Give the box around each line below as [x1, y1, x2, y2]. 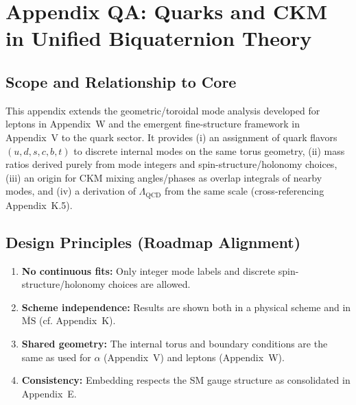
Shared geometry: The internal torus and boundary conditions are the [21, 336, 328, 350]
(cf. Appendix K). [39, 313, 116, 328]
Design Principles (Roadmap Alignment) [5, 231, 301, 252]
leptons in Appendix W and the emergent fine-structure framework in [5, 116, 300, 131]
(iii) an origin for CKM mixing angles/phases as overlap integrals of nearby [5, 170, 322, 184]
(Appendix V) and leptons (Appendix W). [104, 349, 285, 364]
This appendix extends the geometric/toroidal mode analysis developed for [5, 103, 320, 117]
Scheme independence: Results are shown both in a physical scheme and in [21, 299, 351, 314]
